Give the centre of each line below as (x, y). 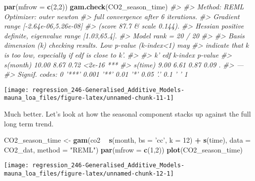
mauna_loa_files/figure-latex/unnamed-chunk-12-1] (89, 174)
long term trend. (29, 123)
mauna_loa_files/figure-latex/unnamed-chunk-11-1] (89, 98)
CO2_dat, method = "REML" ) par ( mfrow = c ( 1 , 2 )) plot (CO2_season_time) (124, 149)
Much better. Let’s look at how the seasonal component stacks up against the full (127, 114)
